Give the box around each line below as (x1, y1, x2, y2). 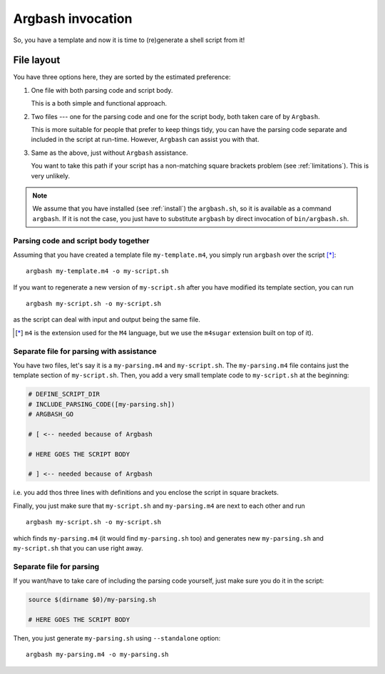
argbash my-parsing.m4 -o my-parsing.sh (26, 650, 169, 659)
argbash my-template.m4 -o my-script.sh (26, 267, 169, 275)
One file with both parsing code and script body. (31, 86, 173, 94)
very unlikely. (31, 171, 71, 180)
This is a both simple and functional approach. (31, 99, 168, 108)
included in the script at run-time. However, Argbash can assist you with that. (31, 136, 260, 144)
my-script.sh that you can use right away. (13, 544, 143, 553)
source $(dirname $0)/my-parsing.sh (28, 596, 157, 604)
